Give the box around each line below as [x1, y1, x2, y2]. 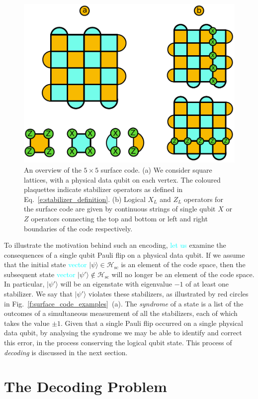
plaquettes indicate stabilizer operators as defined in [24, 184, 183, 195]
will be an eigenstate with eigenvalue [60, 279, 172, 289]
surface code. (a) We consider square [100, 164, 212, 175]
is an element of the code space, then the [121, 259, 246, 270]
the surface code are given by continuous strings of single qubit [24, 203, 216, 214]
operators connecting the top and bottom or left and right [31, 213, 208, 223]
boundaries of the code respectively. [24, 223, 133, 233]
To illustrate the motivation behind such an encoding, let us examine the [4, 240, 226, 250]
